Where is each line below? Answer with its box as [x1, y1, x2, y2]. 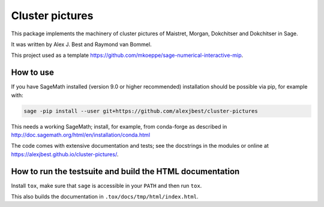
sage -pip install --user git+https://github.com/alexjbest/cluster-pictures [23, 108, 258, 114]
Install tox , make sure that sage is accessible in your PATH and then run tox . [11, 182, 202, 189]
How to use [11, 68, 54, 78]
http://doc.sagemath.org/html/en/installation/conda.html [11, 131, 150, 138]
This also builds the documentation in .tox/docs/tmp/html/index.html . [11, 193, 199, 200]
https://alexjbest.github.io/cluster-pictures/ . [11, 150, 119, 158]
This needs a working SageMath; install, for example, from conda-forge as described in [11, 123, 227, 130]
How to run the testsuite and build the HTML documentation [11, 166, 240, 176]
